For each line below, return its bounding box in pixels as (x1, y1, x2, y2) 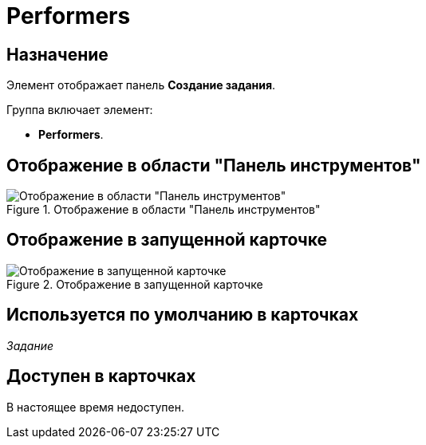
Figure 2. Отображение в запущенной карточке (6, 277, 263, 291)
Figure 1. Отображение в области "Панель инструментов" (6, 203, 321, 217)
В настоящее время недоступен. (6, 400, 184, 414)
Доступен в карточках (6, 366, 196, 387)
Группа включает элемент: (6, 103, 153, 117)
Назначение (6, 44, 108, 65)
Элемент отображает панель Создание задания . (6, 78, 276, 93)
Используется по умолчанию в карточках (6, 305, 359, 325)
